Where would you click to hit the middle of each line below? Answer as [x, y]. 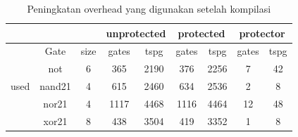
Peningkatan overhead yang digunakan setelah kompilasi [149, 8]
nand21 [55, 86]
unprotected [136, 33]
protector [262, 33]
